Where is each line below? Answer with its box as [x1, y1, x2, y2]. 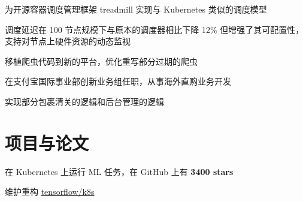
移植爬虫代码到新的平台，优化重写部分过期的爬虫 [5, 55, 198, 67]
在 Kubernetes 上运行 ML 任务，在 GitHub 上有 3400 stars [5, 165, 234, 177]
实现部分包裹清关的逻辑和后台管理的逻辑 [5, 95, 164, 107]
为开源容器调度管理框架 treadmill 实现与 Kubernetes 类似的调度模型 [5, 3, 267, 15]
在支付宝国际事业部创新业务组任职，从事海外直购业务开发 [5, 75, 231, 88]
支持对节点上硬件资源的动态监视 [5, 35, 131, 47]
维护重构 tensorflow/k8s [5, 185, 95, 198]
